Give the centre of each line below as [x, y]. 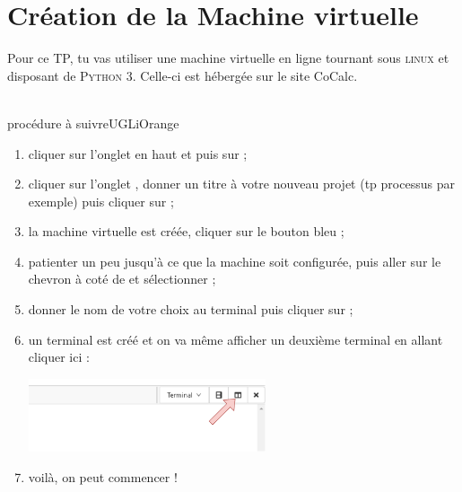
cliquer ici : [59, 357]
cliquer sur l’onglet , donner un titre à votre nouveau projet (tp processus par [241, 184]
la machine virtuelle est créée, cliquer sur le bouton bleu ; [186, 231]
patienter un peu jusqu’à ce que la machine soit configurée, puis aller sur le [235, 261]
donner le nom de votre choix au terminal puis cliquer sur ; [191, 309]
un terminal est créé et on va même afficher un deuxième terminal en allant [235, 339]
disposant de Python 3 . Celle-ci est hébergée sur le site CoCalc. [183, 75]
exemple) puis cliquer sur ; [101, 201]
